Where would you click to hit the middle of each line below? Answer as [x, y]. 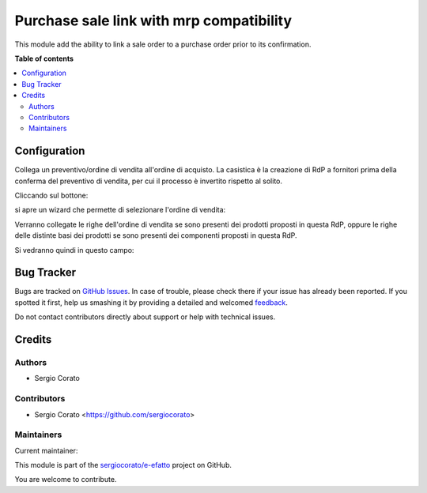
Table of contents [44, 58]
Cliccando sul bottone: [51, 195]
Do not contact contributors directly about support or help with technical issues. [145, 317]
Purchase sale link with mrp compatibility [153, 21]
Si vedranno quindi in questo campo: [74, 250]
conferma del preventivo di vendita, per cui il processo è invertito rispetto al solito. [149, 181]
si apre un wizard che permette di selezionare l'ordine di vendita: [120, 210]
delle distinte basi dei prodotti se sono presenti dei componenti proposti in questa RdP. [156, 235]
